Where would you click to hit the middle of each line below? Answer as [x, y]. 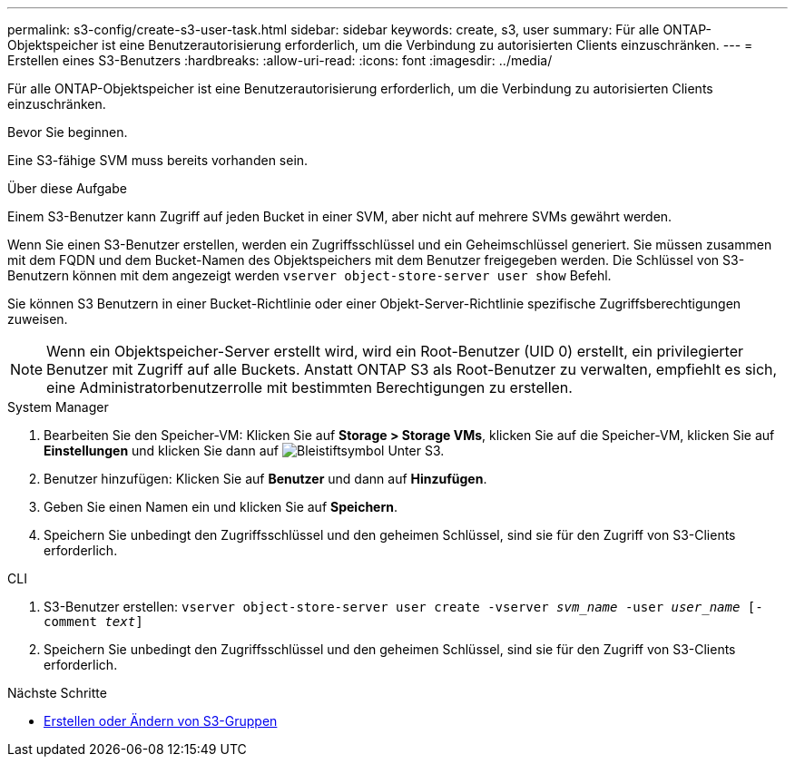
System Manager [58, 407]
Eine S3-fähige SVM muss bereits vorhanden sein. [158, 160]
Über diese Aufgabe [67, 188]
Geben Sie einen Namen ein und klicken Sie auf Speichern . [221, 507]
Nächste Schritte [57, 693]
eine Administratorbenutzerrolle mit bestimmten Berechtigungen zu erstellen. [309, 387]
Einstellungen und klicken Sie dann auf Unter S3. [244, 451]
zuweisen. [38, 319]
